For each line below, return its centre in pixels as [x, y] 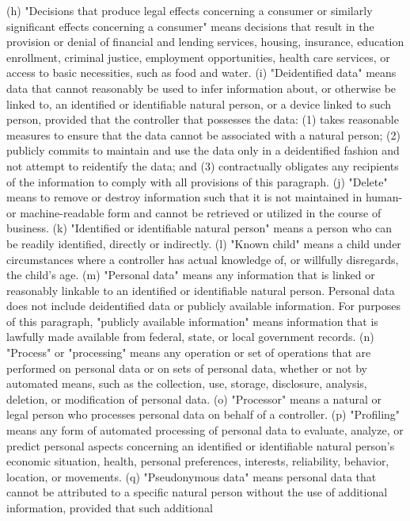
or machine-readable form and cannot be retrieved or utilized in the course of [194, 212]
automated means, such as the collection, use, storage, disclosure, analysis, [187, 383]
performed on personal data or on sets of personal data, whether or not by [187, 368]
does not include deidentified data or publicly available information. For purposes [204, 306]
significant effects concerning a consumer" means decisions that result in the [190, 26]
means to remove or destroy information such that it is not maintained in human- [205, 197]
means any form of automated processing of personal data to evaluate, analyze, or [205, 430]
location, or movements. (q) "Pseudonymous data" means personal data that [192, 476]
